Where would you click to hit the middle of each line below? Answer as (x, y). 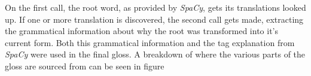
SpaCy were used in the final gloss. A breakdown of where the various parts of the (155, 54)
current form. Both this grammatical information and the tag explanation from (150, 42)
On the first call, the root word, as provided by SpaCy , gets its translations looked (155, 7)
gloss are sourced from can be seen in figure (85, 66)
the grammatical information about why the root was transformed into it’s (142, 31)
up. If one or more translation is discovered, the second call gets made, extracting (154, 19)
